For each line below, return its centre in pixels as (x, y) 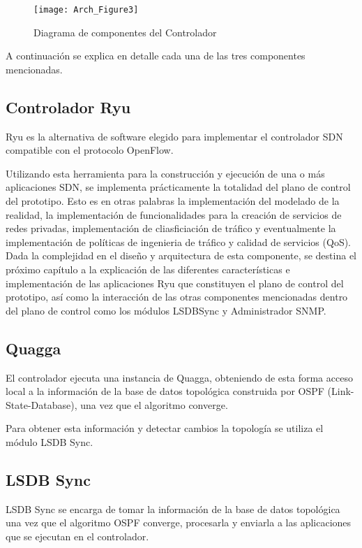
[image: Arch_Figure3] (86, 10)
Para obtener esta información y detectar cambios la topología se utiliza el (165, 428)
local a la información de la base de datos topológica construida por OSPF (165, 391)
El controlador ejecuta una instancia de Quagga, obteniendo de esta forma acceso (179, 377)
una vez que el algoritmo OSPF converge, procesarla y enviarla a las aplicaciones (179, 522)
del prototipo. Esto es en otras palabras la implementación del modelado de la (173, 201)
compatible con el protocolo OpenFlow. (90, 150)
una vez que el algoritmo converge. (154, 404)
